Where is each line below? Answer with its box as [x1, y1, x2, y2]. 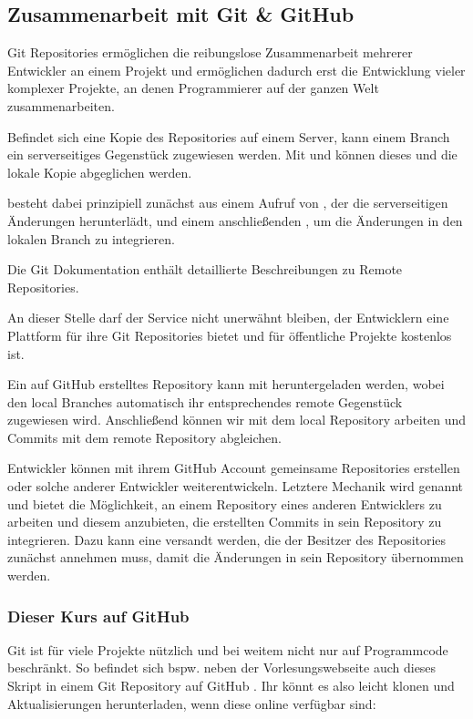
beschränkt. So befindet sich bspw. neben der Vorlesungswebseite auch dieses [7, 658, 437, 677]
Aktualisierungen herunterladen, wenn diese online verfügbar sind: [7, 693, 376, 713]
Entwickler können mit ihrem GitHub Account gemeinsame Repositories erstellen [7, 458, 460, 478]
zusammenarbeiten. [7, 96, 115, 115]
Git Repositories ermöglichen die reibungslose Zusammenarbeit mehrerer [7, 43, 413, 62]
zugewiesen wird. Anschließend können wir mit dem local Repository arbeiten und [7, 410, 467, 429]
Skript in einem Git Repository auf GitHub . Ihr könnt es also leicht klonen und [7, 676, 455, 695]
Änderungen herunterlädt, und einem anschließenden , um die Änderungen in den [7, 211, 463, 230]
